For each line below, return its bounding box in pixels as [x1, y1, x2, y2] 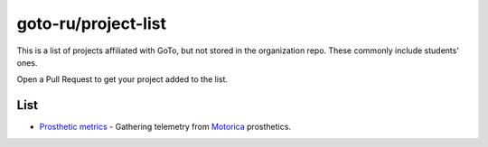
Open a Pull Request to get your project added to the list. [16, 74, 229, 85]
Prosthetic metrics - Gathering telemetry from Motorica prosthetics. [39, 122, 291, 133]
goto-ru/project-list [16, 14, 167, 33]
